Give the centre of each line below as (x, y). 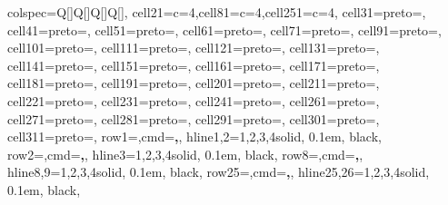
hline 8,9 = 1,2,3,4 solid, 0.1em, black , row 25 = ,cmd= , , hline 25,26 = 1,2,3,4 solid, (219, 172)
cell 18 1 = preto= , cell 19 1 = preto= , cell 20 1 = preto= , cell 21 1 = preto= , (194, 83)
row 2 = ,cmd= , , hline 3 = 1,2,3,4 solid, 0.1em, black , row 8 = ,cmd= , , (185, 154)
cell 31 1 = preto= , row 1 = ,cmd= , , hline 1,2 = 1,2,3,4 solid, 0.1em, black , (194, 137)
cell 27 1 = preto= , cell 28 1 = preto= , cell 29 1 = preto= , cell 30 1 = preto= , (194, 118)
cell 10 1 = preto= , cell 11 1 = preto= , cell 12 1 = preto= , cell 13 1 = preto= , (194, 48)
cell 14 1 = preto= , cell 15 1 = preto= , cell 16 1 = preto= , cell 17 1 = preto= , (194, 65)
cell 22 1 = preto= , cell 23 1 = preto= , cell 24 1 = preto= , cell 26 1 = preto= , (194, 100)
